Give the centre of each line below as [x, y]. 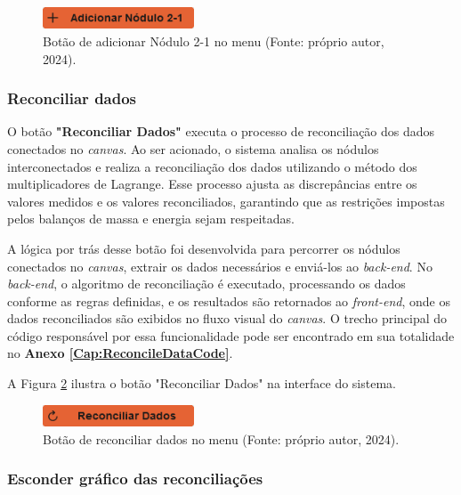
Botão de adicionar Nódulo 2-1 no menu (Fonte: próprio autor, [214, 41]
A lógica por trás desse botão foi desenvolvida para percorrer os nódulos [204, 248]
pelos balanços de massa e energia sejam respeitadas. [151, 219]
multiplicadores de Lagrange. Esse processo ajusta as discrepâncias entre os [212, 184]
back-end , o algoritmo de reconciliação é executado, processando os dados [206, 284]
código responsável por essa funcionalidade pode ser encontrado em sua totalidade [231, 335]
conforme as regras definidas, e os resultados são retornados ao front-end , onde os [229, 300]
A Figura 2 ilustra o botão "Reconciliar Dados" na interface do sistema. [202, 383]
